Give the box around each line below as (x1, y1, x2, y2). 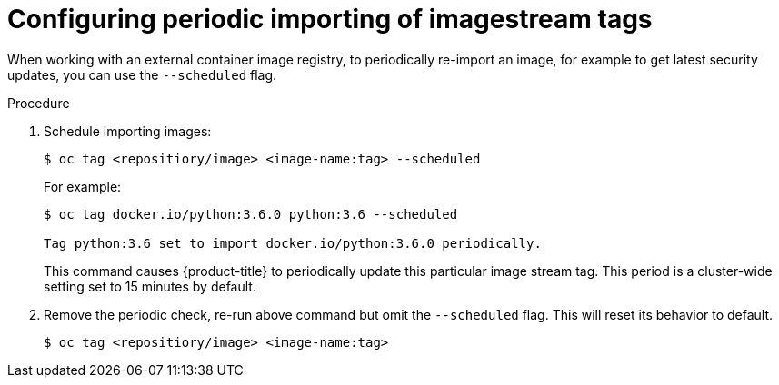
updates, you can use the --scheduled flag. (7, 66, 277, 83)
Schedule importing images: (44, 123, 212, 139)
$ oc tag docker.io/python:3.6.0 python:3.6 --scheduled (44, 206, 458, 222)
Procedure (7, 94, 70, 111)
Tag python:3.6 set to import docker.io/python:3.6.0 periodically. (44, 235, 542, 251)
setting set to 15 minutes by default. (44, 278, 256, 294)
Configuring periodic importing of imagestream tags (7, 4, 653, 35)
